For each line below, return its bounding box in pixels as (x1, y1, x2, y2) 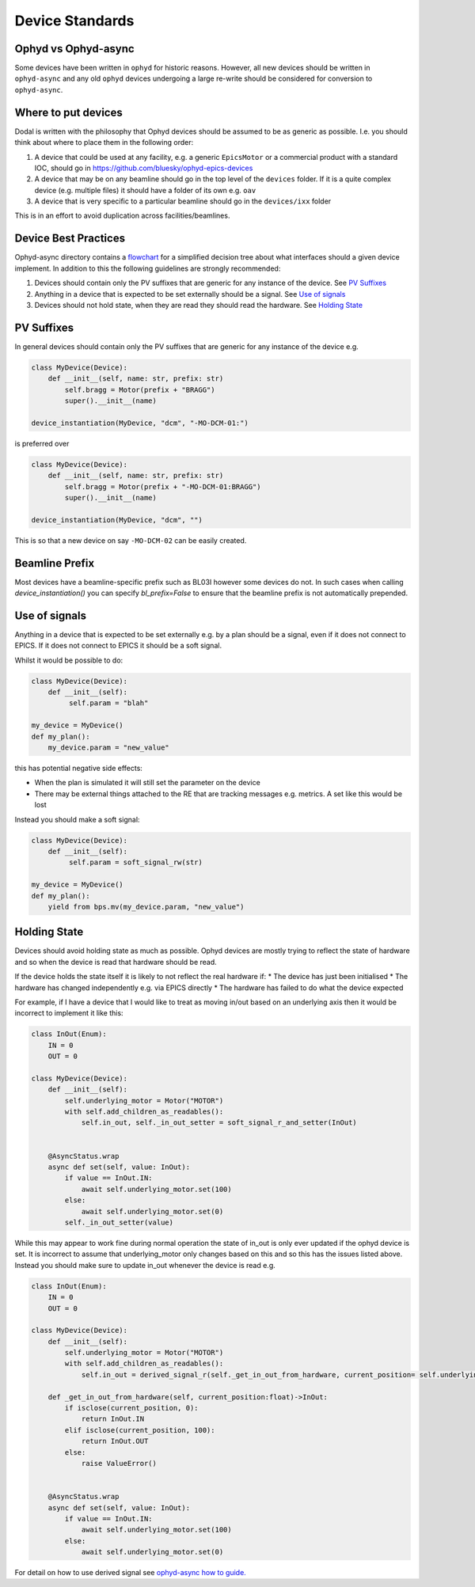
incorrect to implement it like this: (14, 1008, 123, 1018)
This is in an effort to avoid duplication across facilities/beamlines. (14, 211, 230, 221)
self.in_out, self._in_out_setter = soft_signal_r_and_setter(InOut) (81, 1118, 358, 1127)
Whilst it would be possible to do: (14, 655, 123, 665)
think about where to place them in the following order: (14, 138, 194, 147)
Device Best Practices (14, 232, 126, 245)
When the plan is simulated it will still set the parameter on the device (34, 778, 260, 788)
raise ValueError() (81, 1459, 158, 1467)
